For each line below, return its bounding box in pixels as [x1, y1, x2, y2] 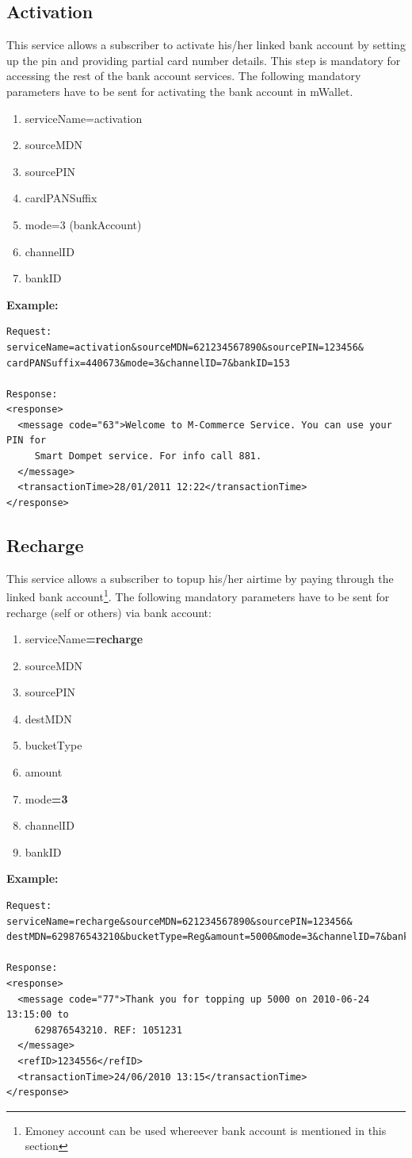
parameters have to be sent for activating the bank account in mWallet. [6, 82, 353, 99]
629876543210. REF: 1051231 [34, 1024, 182, 1036]
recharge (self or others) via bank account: [6, 604, 212, 620]
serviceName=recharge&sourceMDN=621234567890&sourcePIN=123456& [6, 915, 353, 927]
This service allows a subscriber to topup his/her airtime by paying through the [6, 569, 394, 586]
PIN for [6, 435, 47, 447]
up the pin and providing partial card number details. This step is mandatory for [6, 52, 401, 68]
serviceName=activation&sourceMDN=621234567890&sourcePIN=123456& [6, 341, 364, 353]
